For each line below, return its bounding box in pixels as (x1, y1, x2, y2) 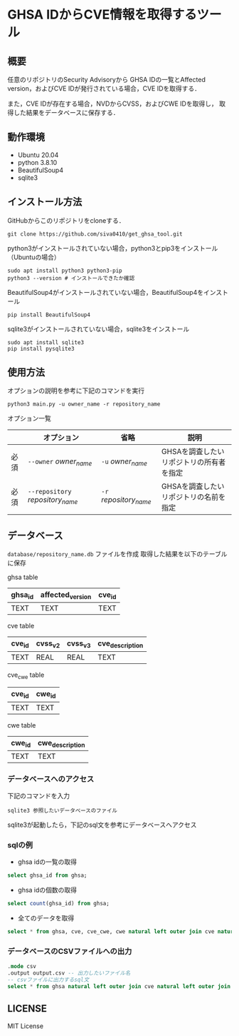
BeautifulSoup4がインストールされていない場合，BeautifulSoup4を (7, 288, 204, 296)
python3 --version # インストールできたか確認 (7, 274, 135, 282)
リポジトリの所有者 (161, 458, 226, 468)
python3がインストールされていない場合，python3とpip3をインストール (7, 243, 218, 252)
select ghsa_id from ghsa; (7, 872, 87, 879)
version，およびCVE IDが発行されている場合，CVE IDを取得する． (7, 84, 201, 93)
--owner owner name (27, 456, 92, 468)
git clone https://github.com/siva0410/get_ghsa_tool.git (7, 230, 183, 238)
